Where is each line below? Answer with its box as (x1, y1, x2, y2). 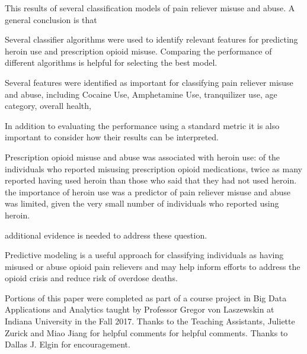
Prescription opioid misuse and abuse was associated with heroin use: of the (5, 150, 280, 163)
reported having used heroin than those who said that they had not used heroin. (5, 174, 297, 186)
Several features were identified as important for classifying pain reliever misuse (5, 76, 293, 88)
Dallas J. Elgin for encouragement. (5, 338, 130, 350)
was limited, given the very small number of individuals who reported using (5, 197, 279, 210)
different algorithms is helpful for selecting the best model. (5, 56, 218, 69)
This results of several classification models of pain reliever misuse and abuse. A (5, 2, 295, 14)
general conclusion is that (5, 13, 97, 25)
